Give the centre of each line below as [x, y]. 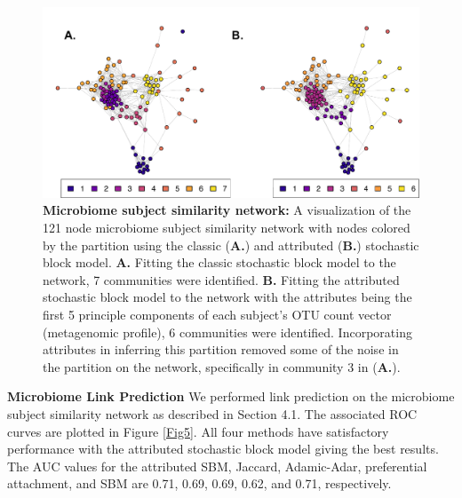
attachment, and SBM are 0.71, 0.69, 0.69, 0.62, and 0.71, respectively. [199, 483]
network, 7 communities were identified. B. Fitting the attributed [221, 279]
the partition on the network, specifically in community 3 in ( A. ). [222, 366]
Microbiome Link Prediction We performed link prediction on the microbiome [231, 396]
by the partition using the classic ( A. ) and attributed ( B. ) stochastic [231, 245]
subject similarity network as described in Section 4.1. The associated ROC [212, 414]
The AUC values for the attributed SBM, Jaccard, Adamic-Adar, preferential [217, 466]
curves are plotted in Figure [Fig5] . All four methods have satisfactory [198, 431]
